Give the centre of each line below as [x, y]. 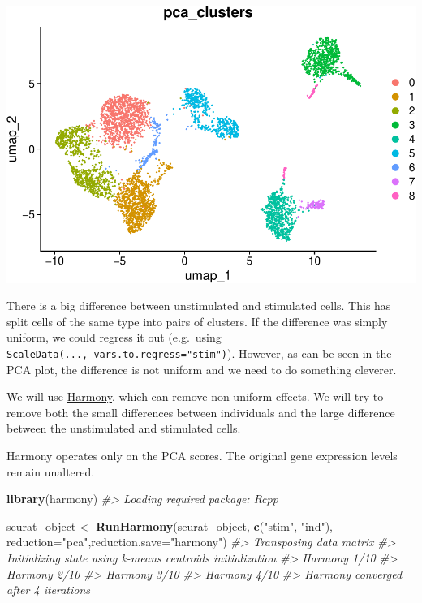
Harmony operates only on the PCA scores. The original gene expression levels [202, 455]
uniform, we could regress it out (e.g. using [114, 337]
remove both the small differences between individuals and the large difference [201, 412]
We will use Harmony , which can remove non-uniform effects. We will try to [195, 396]
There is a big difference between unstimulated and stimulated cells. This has [199, 306]
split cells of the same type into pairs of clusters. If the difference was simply [197, 321]
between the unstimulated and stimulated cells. [124, 428]
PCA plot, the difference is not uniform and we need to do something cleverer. [202, 369]
